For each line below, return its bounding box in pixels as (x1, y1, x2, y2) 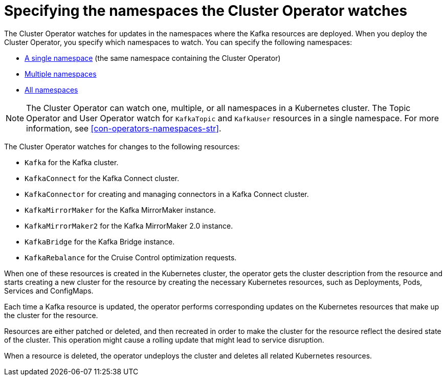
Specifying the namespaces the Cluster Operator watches (4, 2, 408, 19)
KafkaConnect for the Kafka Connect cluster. (25, 173, 180, 183)
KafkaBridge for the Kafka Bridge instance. (25, 237, 175, 246)
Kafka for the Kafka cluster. (25, 158, 119, 167)
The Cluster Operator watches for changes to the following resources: (4, 142, 240, 151)
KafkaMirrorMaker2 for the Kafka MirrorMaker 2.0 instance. (25, 221, 233, 230)
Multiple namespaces (25, 69, 97, 78)
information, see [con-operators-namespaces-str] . (26, 123, 221, 133)
